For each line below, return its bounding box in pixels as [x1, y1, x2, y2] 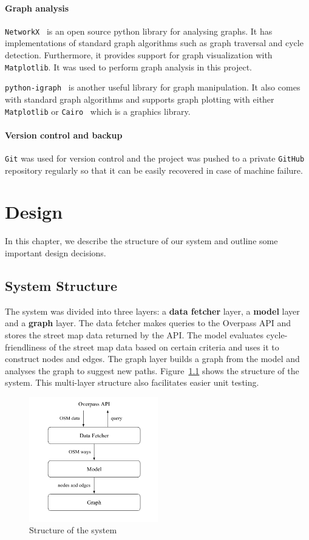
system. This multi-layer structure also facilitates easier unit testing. [5, 376, 259, 389]
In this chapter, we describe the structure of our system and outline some [5, 234, 278, 247]
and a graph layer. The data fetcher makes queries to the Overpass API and [5, 316, 291, 329]
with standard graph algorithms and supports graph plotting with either [5, 92, 274, 105]
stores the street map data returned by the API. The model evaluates [5, 328, 264, 341]
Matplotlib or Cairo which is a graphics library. [5, 104, 191, 117]
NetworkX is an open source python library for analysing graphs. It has [5, 24, 273, 37]
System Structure [5, 276, 118, 295]
